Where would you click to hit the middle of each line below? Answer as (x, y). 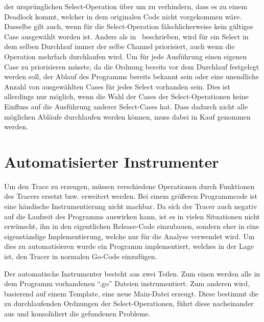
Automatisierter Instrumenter (112, 161)
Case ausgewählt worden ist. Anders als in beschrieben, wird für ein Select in (126, 36)
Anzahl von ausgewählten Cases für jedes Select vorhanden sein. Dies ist (117, 86)
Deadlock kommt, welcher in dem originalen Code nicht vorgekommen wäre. (123, 16)
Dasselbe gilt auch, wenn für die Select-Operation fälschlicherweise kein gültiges (129, 26)
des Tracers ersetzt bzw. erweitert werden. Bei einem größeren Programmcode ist (131, 196)
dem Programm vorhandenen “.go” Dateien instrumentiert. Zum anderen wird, (127, 283)
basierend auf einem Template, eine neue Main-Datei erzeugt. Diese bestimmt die (131, 293)
